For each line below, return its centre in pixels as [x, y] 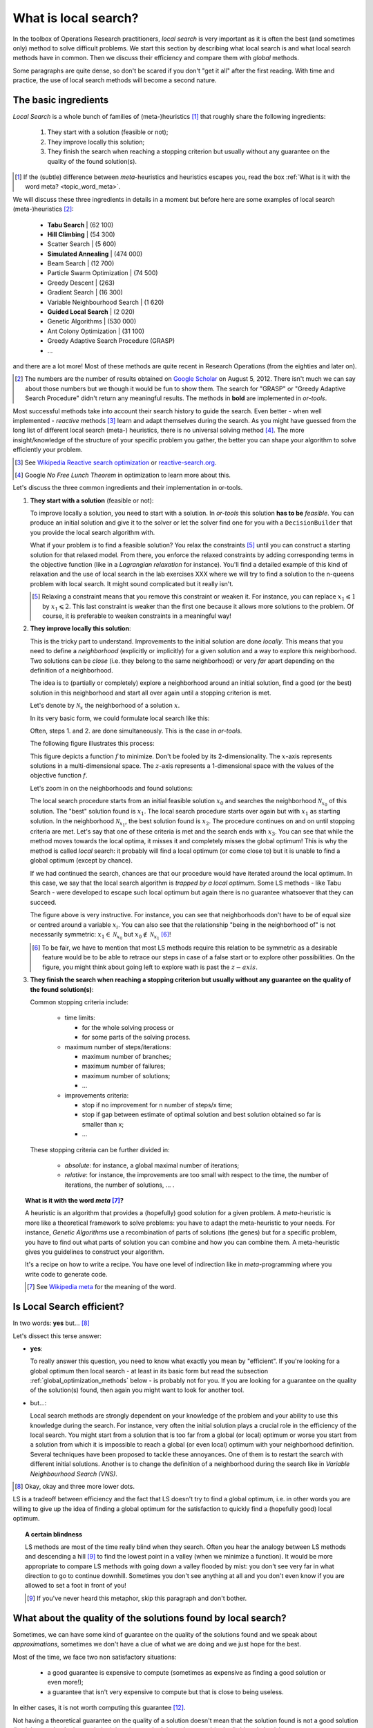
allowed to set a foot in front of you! [76, 1586]
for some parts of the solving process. [136, 1037]
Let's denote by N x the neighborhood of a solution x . [105, 706]
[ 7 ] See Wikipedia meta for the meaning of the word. [101, 1287]
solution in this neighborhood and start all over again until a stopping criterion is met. [151, 693]
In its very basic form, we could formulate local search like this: [120, 718]
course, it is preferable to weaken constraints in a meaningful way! [137, 616]
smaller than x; [103, 1124]
